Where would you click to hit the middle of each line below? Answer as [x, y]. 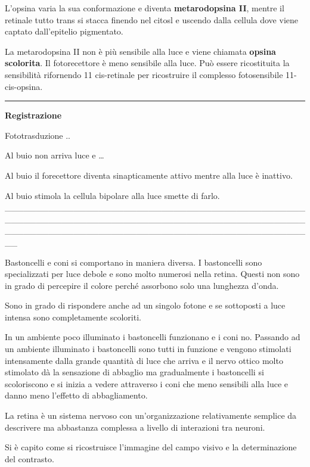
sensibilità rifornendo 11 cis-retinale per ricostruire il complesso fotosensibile [144, 74]
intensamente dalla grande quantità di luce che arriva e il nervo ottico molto [144, 360]
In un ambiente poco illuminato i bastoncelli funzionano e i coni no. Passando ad [153, 337]
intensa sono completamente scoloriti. [73, 317]
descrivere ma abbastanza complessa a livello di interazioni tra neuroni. [135, 427]
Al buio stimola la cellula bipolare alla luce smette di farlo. [112, 195]
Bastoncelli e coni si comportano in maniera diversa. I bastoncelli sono [134, 262]
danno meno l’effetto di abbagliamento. [76, 395]
